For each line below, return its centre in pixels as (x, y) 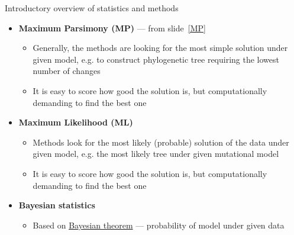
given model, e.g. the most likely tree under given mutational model (156, 154)
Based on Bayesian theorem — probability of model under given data (159, 225)
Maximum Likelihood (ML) (76, 122)
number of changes (67, 71)
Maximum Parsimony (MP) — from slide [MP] (112, 28)
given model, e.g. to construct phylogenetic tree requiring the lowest (156, 59)
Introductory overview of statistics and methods (92, 8)
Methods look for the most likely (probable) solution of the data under (161, 142)
